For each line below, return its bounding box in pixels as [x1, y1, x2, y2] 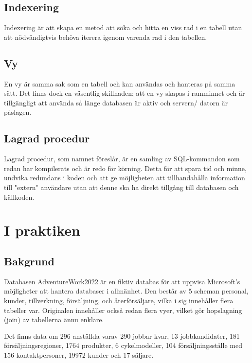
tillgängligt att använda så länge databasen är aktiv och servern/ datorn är [4, 97, 228, 107]
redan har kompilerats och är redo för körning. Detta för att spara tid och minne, [4, 163, 247, 173]
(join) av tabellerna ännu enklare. [4, 314, 104, 325]
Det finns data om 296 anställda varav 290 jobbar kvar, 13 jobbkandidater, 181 [4, 330, 240, 341]
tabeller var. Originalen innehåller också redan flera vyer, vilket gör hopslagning [4, 305, 242, 315]
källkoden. [4, 191, 35, 202]
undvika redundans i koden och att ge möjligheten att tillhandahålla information [4, 173, 245, 183]
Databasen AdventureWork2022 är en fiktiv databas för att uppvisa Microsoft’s [4, 276, 240, 286]
